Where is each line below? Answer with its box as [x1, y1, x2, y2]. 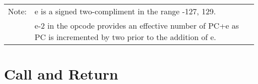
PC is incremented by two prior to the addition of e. [34, 31, 216, 42]
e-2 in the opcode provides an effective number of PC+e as [34, 20, 239, 31]
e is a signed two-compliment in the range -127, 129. [34, 5, 216, 17]
